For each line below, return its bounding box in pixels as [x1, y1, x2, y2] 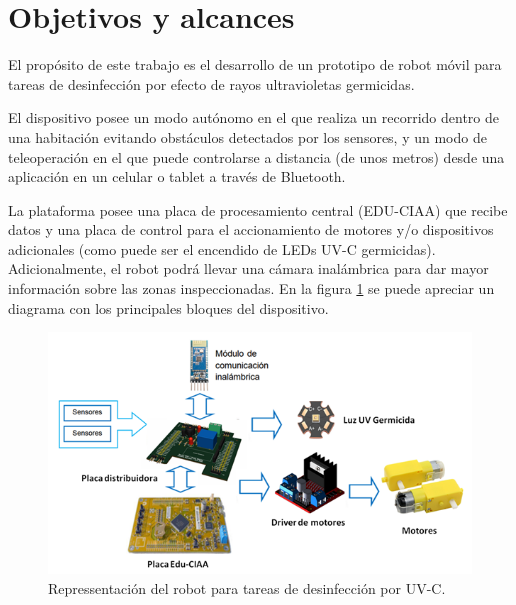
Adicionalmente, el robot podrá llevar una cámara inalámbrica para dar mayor [8, 258, 489, 279]
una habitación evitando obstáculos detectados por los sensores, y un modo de [8, 126, 487, 147]
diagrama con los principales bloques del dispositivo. [8, 297, 329, 318]
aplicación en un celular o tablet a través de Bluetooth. [8, 166, 346, 187]
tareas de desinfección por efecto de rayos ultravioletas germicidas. [8, 73, 415, 94]
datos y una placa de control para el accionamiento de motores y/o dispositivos [8, 219, 494, 240]
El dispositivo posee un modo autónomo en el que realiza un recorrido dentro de [8, 107, 500, 128]
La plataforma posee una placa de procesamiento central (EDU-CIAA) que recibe [8, 199, 508, 220]
